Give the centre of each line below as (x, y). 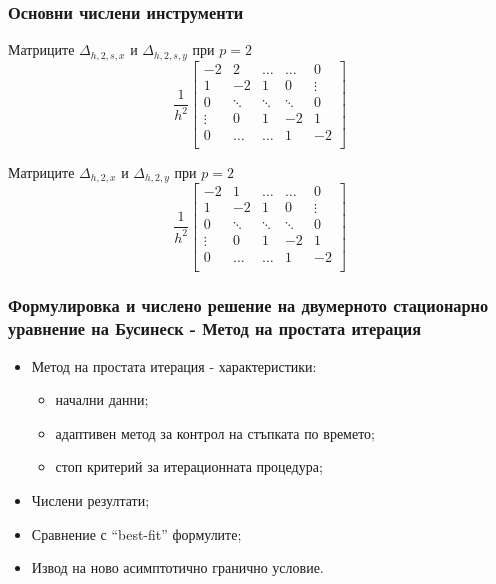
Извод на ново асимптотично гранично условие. (177, 567)
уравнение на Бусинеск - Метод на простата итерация (215, 328)
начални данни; (102, 399)
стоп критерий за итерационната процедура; (189, 466)
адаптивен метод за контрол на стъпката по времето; (215, 432)
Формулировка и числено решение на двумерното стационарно (248, 305)
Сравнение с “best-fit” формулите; (136, 533)
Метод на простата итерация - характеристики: (174, 365)
